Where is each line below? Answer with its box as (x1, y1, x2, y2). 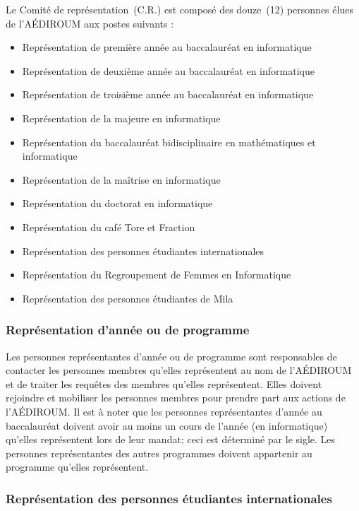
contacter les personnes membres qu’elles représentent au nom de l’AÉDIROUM (6, 363, 352, 377)
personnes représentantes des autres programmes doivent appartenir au (6, 445, 312, 460)
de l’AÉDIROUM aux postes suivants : (6, 16, 174, 30)
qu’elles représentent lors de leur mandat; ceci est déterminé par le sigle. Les (6, 432, 336, 447)
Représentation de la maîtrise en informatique (22, 172, 221, 187)
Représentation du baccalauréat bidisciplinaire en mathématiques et (22, 134, 316, 149)
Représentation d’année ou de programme (6, 321, 250, 339)
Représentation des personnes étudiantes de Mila (22, 290, 233, 305)
